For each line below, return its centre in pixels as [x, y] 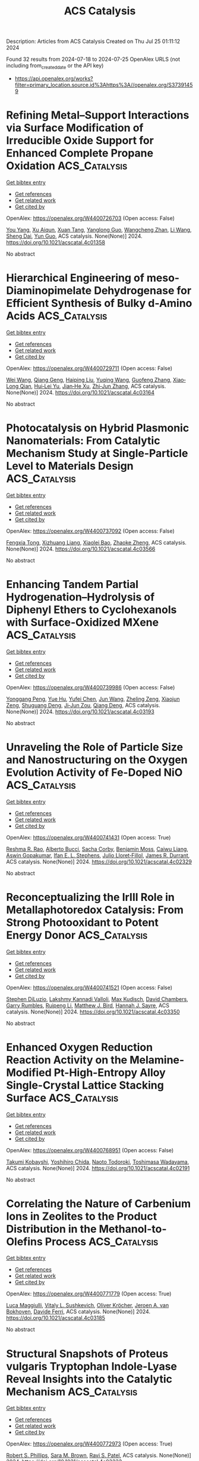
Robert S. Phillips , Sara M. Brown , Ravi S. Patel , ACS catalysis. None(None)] [99, 1456]
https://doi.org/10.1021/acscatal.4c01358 [56, 242]
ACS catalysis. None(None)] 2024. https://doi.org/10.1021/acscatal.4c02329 [99, 862]
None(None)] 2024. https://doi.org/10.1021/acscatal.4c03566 [81, 549]
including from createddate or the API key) [55, 66]
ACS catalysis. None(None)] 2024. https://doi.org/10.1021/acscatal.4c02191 [98, 1168]
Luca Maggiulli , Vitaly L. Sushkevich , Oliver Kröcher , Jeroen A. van [88, 1305]
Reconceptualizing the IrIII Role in [91, 897]
